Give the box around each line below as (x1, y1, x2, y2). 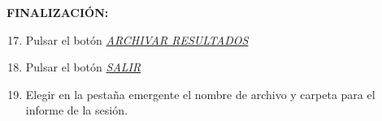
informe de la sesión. (25, 102, 128, 119)
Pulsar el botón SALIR (25, 58, 141, 76)
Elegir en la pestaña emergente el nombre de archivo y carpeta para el (25, 85, 375, 102)
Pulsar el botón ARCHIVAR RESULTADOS (25, 31, 249, 48)
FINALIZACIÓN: (7, 4, 109, 20)
